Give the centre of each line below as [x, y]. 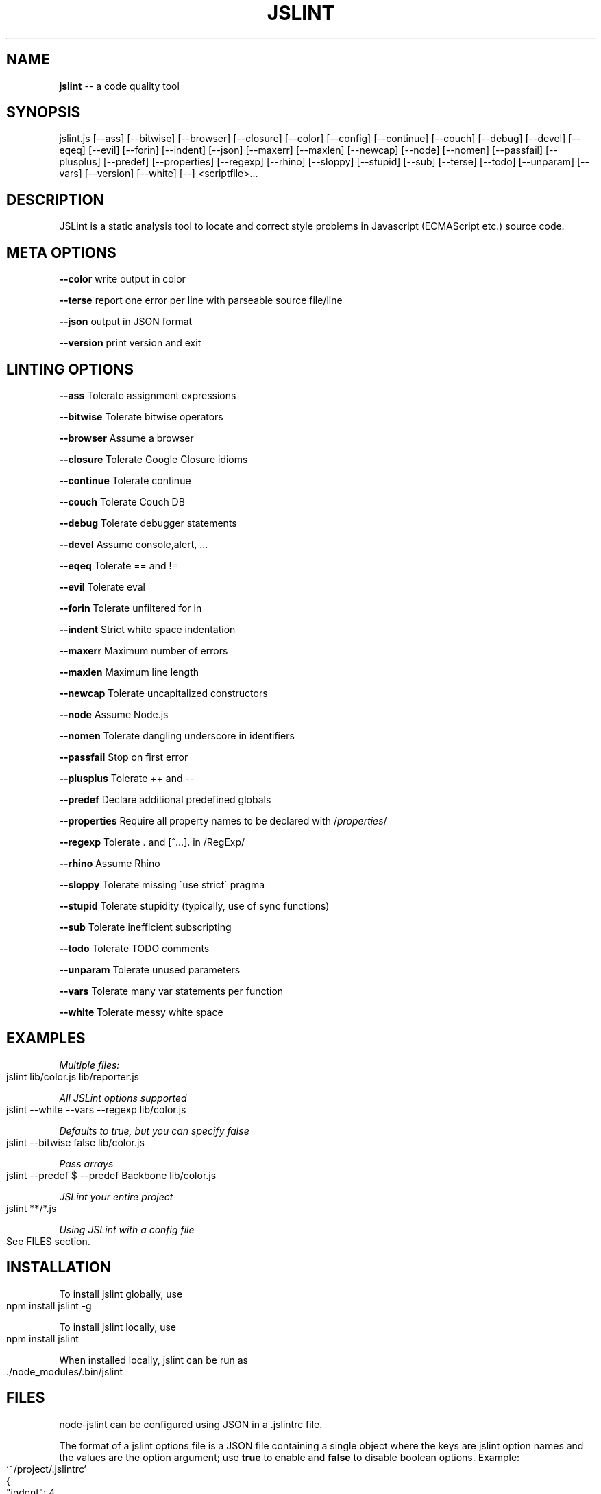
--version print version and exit [130, 343]
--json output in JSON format [126, 322]
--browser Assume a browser [126, 438]
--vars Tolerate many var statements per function [171, 991]
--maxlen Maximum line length [129, 672]
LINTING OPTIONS [70, 369]
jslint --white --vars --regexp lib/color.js [96, 1109]
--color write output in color [122, 279]
